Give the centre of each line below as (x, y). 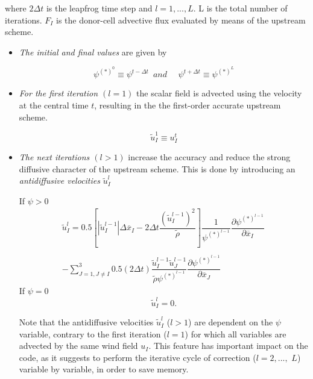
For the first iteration (58, 93)
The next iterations (54, 157)
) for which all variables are (236, 334)
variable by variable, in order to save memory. (104, 369)
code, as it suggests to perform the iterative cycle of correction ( (138, 357)
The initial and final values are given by (93, 52)
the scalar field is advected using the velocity (219, 93)
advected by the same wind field (78, 346)
